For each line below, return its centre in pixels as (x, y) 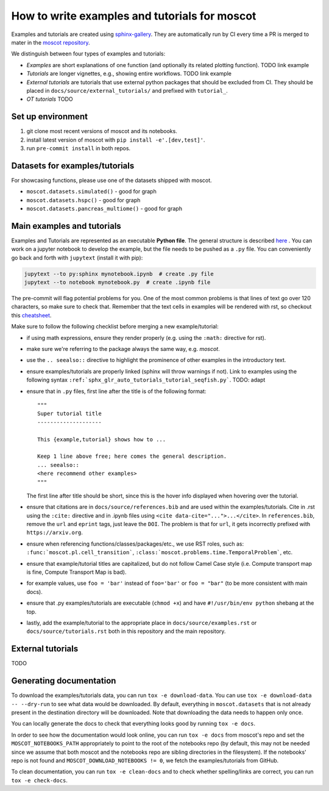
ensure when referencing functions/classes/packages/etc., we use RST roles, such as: (135, 544)
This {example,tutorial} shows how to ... (102, 439)
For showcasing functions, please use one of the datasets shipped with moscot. (112, 180)
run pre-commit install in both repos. (79, 148)
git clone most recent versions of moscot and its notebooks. (102, 131)
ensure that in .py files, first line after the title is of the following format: (116, 391)
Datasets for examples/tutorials (73, 166)
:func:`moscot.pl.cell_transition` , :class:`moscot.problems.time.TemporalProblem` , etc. (160, 552)
